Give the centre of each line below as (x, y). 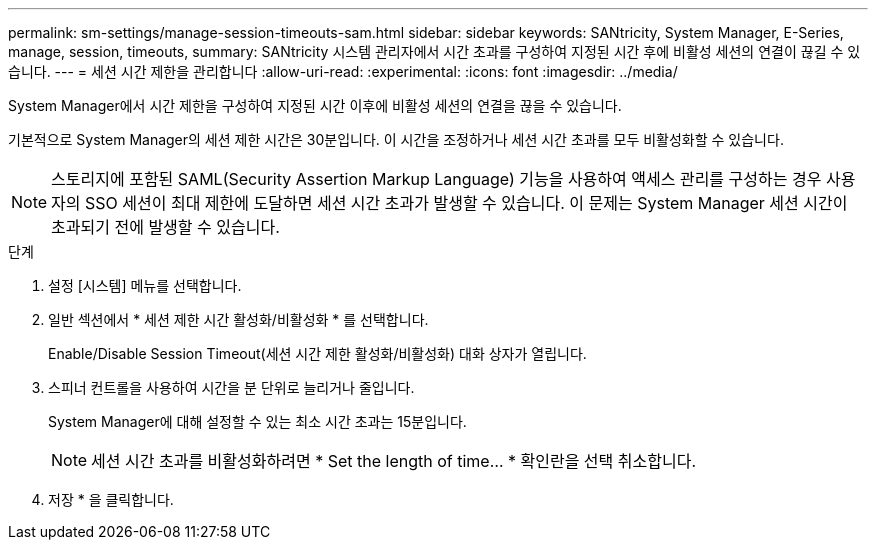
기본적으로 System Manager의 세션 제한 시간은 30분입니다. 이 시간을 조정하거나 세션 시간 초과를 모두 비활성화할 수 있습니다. (396, 139)
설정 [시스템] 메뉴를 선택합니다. (145, 285)
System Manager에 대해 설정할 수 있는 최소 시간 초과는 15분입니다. (257, 421)
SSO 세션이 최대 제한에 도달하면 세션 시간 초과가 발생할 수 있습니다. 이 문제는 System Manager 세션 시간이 (466, 203)
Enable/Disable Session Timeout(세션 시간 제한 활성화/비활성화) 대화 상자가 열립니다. (317, 353)
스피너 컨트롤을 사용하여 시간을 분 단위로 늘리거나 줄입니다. (231, 387)
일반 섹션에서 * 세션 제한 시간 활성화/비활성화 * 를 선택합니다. (238, 319)
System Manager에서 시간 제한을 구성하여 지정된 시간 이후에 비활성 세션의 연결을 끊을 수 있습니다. (315, 105)
